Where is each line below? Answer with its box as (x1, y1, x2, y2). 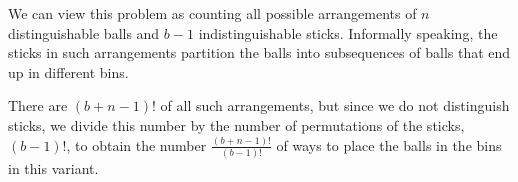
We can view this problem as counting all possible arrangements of (8, 3, 417, 23)
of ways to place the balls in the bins (276, 134, 502, 155)
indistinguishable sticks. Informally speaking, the (198, 22, 498, 43)
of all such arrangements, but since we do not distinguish (160, 95, 510, 116)
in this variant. (8, 158, 99, 179)
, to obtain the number (66, 134, 207, 155)
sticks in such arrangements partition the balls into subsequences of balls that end (8, 42, 511, 63)
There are (8, 95, 68, 116)
